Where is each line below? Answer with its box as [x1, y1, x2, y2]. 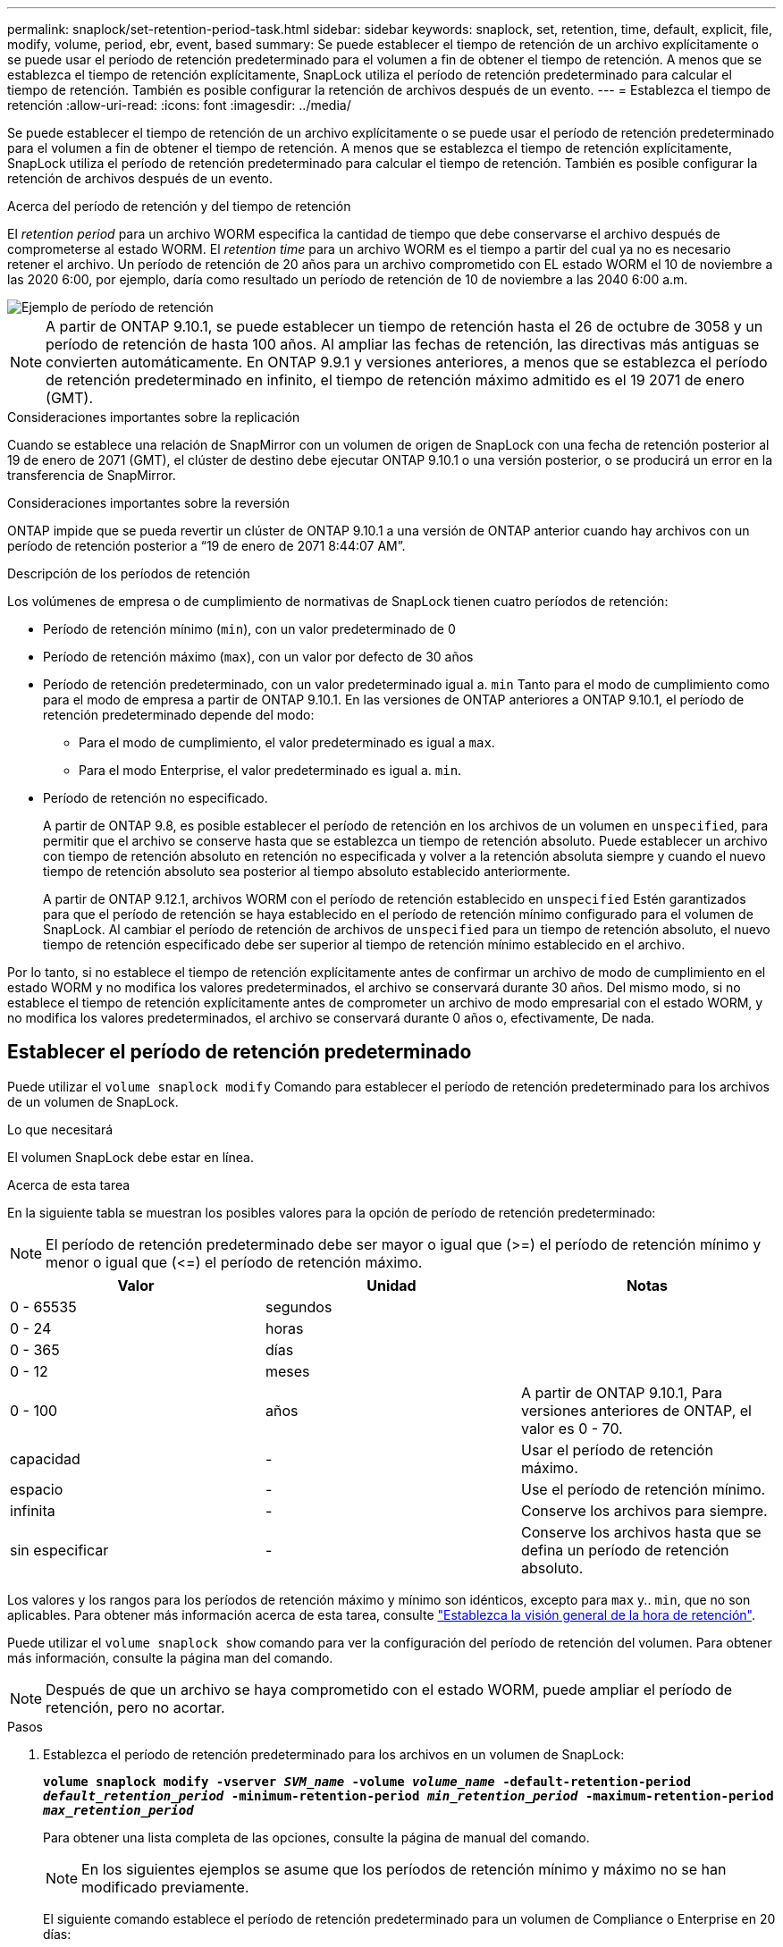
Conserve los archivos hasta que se [520, 1522, 762, 1541]
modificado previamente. [81, 1877, 249, 1896]
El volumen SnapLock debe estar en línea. [7, 1149, 254, 1165]
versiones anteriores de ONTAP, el [520, 1401, 752, 1420]
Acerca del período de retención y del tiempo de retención [7, 198, 351, 214]
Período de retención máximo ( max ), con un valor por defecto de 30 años [43, 649, 474, 664]
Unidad [366, 1276, 417, 1294]
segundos [265, 1297, 333, 1316]
